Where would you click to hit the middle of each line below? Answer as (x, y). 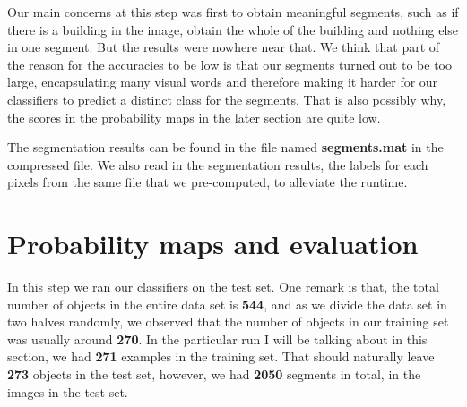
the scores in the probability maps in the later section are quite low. (194, 117)
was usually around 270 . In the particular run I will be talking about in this (217, 339)
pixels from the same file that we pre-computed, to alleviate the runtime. (208, 182)
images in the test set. (68, 391)
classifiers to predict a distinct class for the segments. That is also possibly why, (227, 99)
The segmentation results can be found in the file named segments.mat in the (225, 147)
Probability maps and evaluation (213, 244)
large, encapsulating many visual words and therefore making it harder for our (223, 82)
